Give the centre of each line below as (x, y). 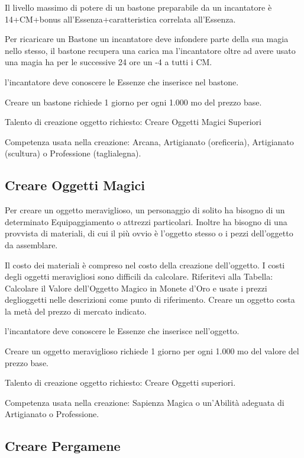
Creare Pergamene (63, 446)
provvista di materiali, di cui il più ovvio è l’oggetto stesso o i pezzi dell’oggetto (149, 233)
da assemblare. (31, 244)
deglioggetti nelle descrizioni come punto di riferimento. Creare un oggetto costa (150, 300)
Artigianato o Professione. (52, 414)
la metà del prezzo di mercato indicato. (76, 311)
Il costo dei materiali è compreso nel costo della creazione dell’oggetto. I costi (145, 265)
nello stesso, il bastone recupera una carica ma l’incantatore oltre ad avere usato (150, 50)
